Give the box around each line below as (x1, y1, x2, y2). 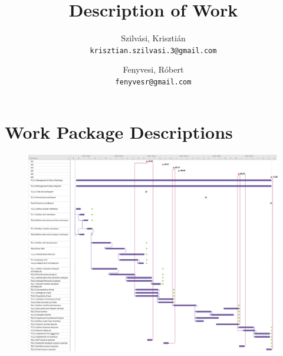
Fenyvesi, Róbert (123, 63, 184, 76)
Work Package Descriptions (5, 119, 233, 143)
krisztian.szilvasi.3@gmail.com (90, 46, 217, 55)
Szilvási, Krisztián (121, 32, 186, 44)
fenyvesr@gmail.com (115, 77, 192, 86)
